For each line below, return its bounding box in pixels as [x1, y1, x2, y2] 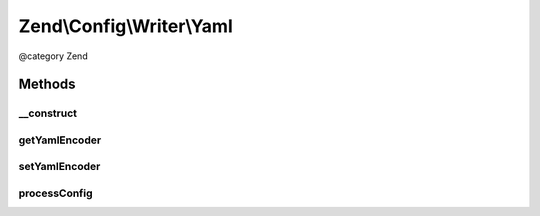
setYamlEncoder [18, 160, 101, 174]
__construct [18, 106, 78, 120]
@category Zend [18, 50, 89, 62]
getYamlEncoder [18, 133, 102, 147]
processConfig [18, 186, 94, 200]
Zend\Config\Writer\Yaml [18, 15, 234, 37]
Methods [18, 76, 76, 93]
